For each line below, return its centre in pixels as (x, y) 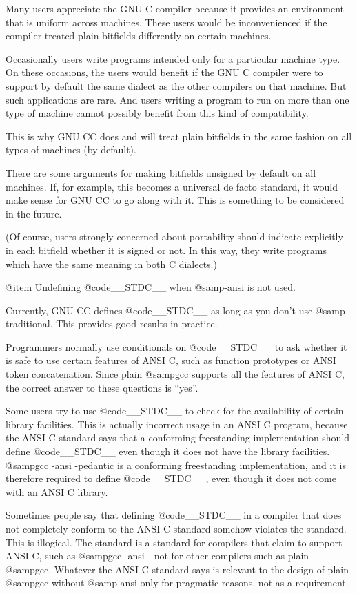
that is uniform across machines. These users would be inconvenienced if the (166, 22)
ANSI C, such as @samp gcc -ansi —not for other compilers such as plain (157, 556)
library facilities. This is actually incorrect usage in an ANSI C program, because (177, 424)
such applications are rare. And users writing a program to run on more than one (177, 99)
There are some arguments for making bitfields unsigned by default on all (161, 172)
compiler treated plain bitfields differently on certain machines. (139, 36)
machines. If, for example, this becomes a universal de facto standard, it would (172, 186)
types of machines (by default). (71, 150)
